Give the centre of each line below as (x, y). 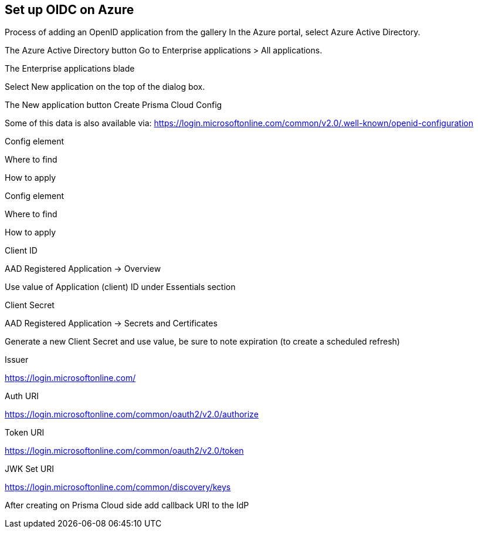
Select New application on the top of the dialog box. (105, 87)
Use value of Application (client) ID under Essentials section (120, 287)
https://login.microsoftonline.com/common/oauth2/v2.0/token (124, 451)
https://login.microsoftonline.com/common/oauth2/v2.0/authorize (132, 414)
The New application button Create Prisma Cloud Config (113, 105)
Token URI (25, 433)
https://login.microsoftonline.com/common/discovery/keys (118, 487)
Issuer (17, 360)
